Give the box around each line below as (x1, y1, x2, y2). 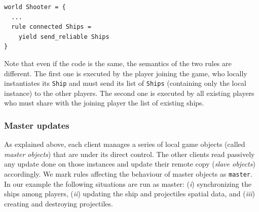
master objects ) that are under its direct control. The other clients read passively (4, 148, 255, 159)
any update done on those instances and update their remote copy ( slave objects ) (4, 158, 255, 169)
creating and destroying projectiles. (4, 198, 113, 208)
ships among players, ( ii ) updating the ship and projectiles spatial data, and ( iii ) (4, 188, 255, 199)
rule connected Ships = (11, 23, 91, 31)
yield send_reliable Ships (18, 33, 109, 40)
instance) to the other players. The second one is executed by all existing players (4, 87, 254, 98)
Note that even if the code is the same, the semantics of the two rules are (4, 58, 232, 68)
